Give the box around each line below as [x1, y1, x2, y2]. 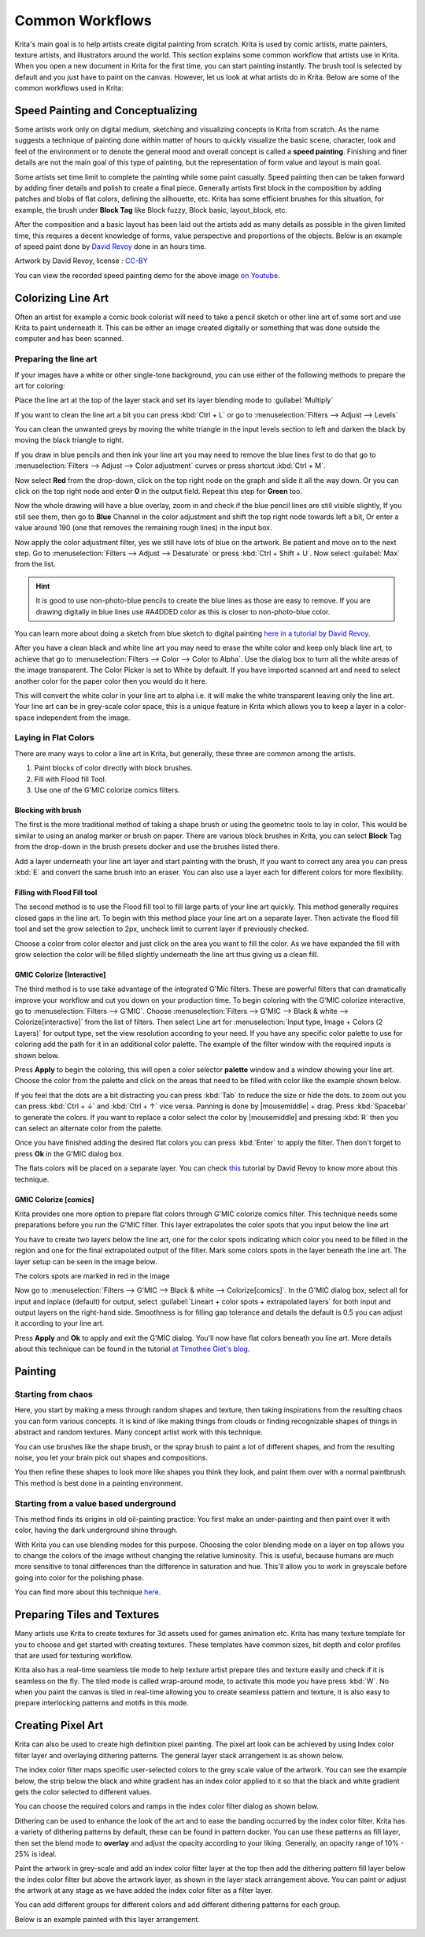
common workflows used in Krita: [14, 83, 124, 93]
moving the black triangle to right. [14, 436, 124, 445]
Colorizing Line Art [14, 291, 109, 305]
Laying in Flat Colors [14, 733, 94, 744]
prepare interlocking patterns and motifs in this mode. [14, 1698, 189, 1708]
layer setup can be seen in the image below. [14, 1256, 157, 1266]
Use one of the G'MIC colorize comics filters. [34, 785, 180, 795]
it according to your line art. [14, 1319, 105, 1328]
